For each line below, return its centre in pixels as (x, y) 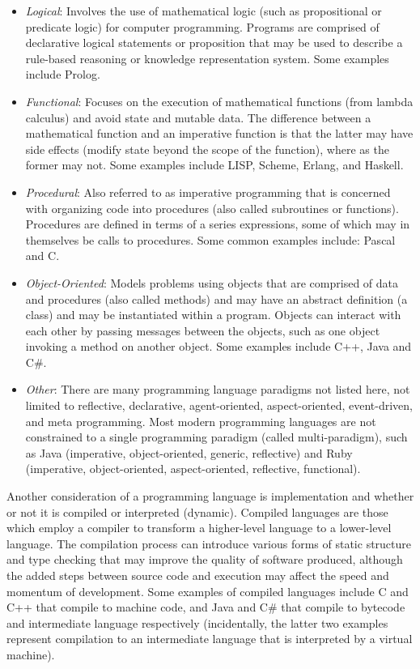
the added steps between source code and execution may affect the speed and (198, 575)
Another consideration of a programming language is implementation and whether (210, 496)
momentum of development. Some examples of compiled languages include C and (208, 591)
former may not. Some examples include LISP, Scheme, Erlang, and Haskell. (214, 165)
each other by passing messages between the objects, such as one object (203, 330)
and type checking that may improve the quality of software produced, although (205, 559)
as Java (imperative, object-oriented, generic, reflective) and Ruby (189, 452)
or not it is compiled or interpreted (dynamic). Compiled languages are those (197, 511)
